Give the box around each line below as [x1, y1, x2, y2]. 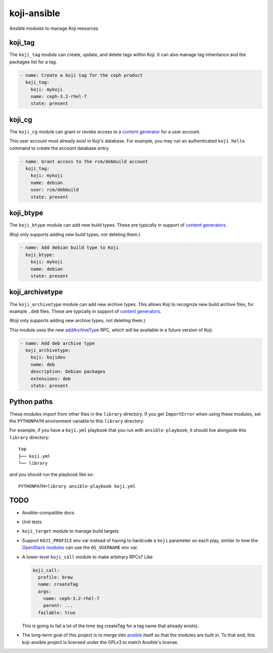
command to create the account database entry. [9, 145, 110, 151]
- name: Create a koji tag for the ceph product [20, 72, 143, 78]
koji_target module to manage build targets [22, 528, 119, 534]
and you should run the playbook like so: [9, 471, 94, 477]
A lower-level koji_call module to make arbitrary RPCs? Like [22, 554, 153, 560]
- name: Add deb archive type [20, 340, 95, 346]
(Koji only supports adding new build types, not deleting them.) [9, 231, 141, 237]
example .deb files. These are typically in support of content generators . [9, 308, 162, 314]
